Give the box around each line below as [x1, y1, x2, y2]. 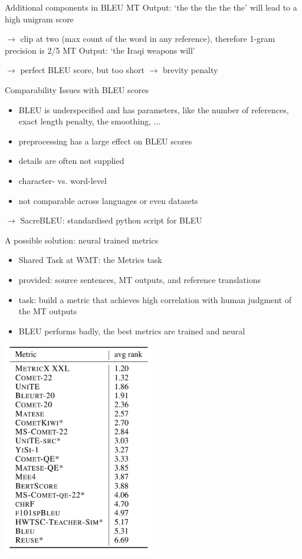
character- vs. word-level [18, 174, 107, 186]
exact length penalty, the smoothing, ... [18, 115, 161, 127]
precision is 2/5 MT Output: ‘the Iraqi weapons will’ [5, 44, 195, 56]
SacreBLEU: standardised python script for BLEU [20, 214, 202, 226]
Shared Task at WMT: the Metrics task [18, 254, 162, 266]
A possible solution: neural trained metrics [5, 234, 159, 246]
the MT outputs [18, 305, 77, 317]
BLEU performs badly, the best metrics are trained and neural [18, 324, 245, 337]
